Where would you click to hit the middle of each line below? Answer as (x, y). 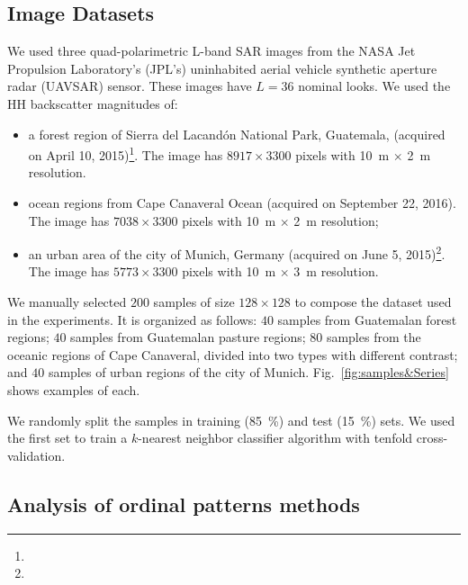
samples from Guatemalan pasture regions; (188, 337)
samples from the (373, 337)
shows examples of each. (74, 390)
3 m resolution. (336, 271)
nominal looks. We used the (374, 86)
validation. (36, 455)
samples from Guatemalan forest (367, 319)
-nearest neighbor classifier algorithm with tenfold (275, 438)
